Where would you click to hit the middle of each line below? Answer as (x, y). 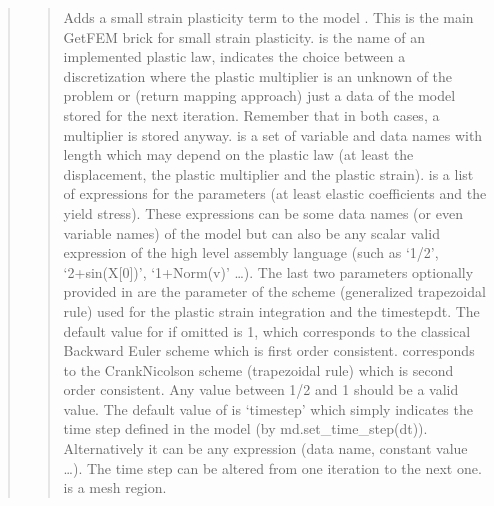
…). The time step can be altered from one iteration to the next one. (272, 467)
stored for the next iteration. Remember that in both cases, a (251, 114)
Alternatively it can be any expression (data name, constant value (265, 448)
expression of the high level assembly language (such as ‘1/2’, (251, 252)
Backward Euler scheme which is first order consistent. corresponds (269, 350)
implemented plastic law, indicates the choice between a (234, 56)
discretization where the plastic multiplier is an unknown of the (258, 75)
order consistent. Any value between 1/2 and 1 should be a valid (261, 389)
